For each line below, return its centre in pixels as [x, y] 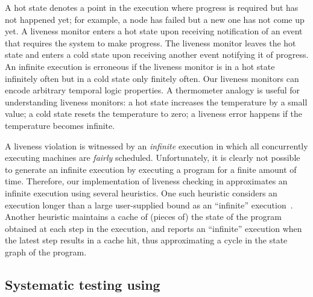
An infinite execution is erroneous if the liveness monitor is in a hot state [140, 66]
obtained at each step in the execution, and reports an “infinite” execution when [153, 228]
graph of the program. [46, 252]
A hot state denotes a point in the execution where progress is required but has [152, 7]
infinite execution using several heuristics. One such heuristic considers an [141, 192]
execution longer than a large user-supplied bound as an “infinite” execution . [149, 205]
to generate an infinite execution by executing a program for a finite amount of [151, 169]
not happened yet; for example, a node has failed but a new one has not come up [155, 19]
